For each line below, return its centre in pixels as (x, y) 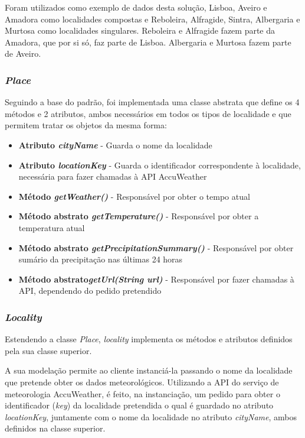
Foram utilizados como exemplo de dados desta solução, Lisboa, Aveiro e (136, 7)
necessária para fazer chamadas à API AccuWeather (113, 176)
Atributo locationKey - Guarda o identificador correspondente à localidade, (160, 165)
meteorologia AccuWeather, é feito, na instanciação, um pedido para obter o (142, 393)
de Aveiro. (23, 53)
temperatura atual (52, 227)
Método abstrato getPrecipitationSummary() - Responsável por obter (156, 247)
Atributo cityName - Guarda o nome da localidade (115, 145)
